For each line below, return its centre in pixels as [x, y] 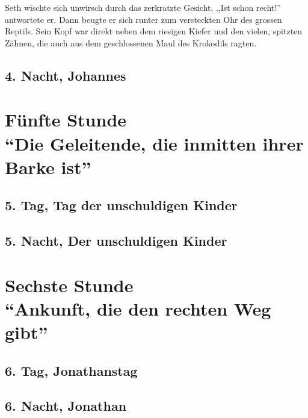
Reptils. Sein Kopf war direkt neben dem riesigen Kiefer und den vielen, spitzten [154, 31]
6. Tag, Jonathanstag [71, 370]
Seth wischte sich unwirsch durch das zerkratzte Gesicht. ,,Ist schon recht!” [143, 7]
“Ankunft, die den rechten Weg [138, 308]
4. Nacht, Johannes [66, 75]
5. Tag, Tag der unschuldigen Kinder [121, 205]
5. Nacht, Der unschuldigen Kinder [116, 241]
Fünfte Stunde [66, 120]
